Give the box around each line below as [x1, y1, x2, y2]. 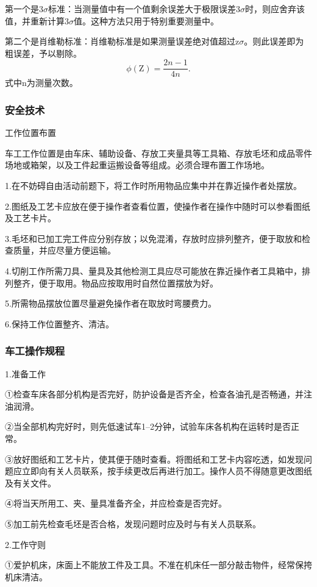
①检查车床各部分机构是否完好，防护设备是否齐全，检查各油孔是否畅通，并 [5, 388, 304, 400]
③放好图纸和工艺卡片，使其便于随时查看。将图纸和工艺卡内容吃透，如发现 [5, 452, 304, 465]
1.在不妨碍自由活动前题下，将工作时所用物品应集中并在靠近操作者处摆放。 [5, 179, 302, 192]
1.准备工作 [5, 367, 46, 380]
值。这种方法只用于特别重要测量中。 [74, 14, 219, 27]
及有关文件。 [5, 476, 56, 489]
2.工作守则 [5, 538, 46, 550]
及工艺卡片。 [5, 212, 56, 224]
